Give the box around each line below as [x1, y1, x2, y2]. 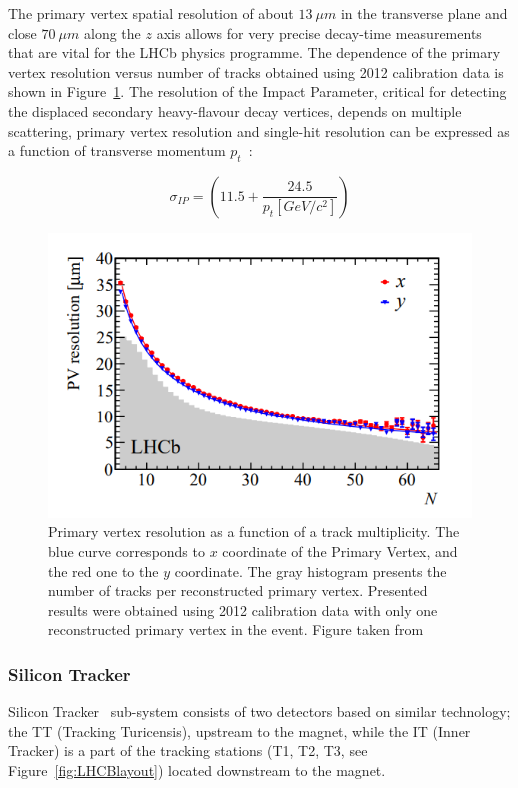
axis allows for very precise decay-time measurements [156, 22, 482, 43]
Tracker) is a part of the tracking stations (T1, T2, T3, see [8, 740, 368, 761]
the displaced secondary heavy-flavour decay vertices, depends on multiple [8, 100, 462, 121]
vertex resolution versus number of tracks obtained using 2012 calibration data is [8, 61, 504, 82]
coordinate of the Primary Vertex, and [222, 541, 458, 562]
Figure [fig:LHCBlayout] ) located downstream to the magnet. [8, 760, 386, 781]
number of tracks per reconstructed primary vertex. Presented [48, 580, 428, 601]
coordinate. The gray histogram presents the [174, 560, 447, 581]
